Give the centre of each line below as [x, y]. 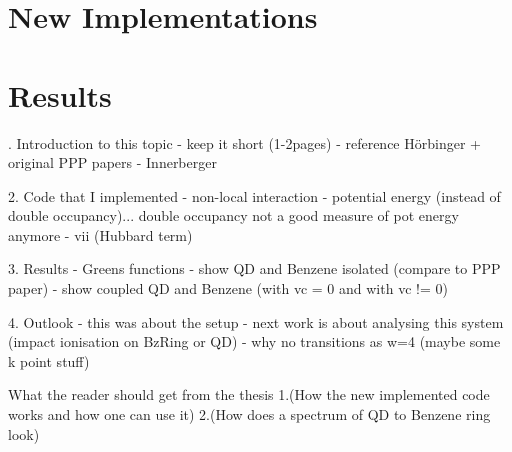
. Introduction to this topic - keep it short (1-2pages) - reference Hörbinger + [244, 142]
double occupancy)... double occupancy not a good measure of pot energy [233, 215]
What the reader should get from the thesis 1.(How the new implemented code [249, 394]
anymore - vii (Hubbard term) [100, 234]
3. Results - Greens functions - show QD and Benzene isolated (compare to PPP [254, 268]
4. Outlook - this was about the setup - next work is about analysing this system [256, 321]
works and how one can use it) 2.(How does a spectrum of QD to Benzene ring [249, 414]
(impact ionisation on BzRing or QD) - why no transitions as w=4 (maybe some [254, 341]
